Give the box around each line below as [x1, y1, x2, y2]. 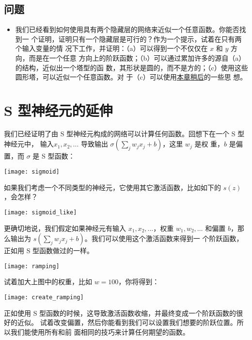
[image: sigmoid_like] [4, 209, 77, 216]
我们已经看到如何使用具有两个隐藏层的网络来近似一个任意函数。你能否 [15, 24, 239, 34]
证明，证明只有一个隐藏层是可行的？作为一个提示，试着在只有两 [38, 33, 242, 44]
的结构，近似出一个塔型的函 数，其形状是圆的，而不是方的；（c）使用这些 [15, 62, 248, 72]
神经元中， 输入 [4, 139, 54, 149]
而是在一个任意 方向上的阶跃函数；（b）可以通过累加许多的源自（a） [29, 52, 246, 63]
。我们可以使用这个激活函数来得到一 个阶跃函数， [84, 233, 243, 243]
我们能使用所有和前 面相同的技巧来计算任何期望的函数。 [10, 326, 189, 337]
